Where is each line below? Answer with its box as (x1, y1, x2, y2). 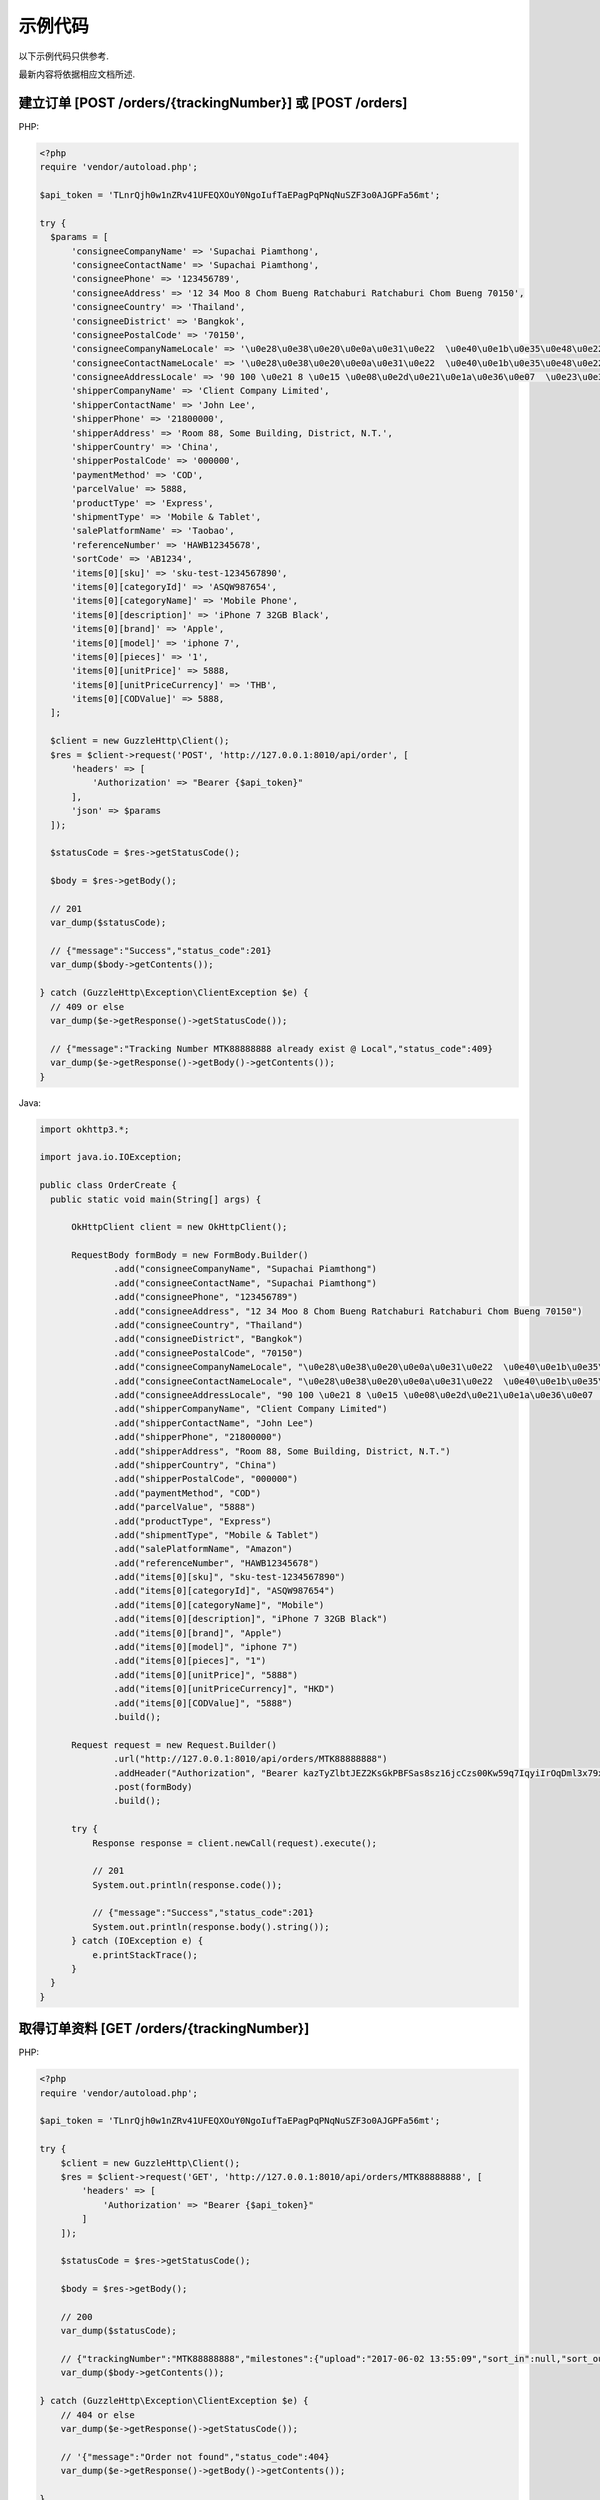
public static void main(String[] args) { (50, 1193, 262, 1205)
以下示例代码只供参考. (18, 50, 110, 62)
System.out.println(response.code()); (91, 1879, 283, 1890)
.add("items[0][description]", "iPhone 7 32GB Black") (113, 1613, 388, 1625)
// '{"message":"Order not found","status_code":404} (60, 2451, 330, 2462)
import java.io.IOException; (39, 1151, 183, 1163)
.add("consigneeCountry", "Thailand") (113, 1320, 304, 1331)
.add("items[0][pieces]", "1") (113, 1655, 267, 1667)
